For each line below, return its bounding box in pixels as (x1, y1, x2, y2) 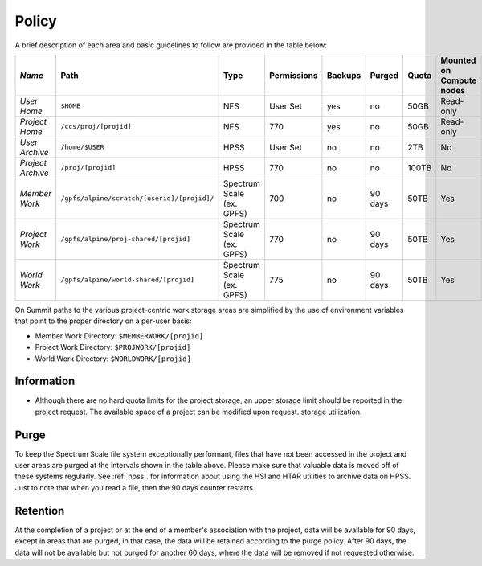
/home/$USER (60, 143, 104, 152)
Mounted (440, 55, 476, 66)
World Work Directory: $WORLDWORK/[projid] (35, 354, 192, 363)
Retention (14, 503, 65, 518)
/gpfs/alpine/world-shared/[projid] (60, 276, 195, 285)
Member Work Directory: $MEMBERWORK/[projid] (35, 330, 204, 341)
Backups (326, 69, 361, 80)
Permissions (269, 69, 318, 80)
